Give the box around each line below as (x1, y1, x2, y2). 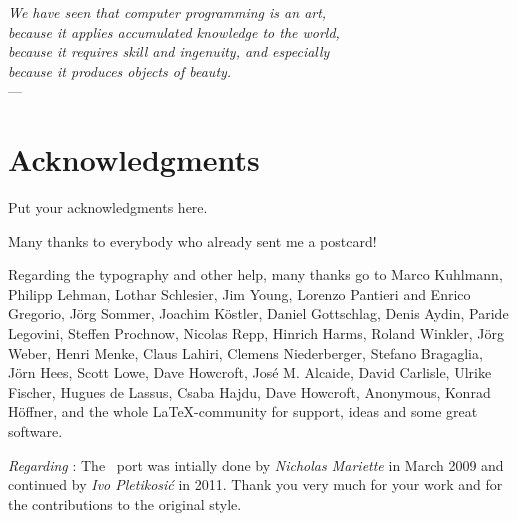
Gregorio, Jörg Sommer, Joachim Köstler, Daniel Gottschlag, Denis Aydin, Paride (8, 303, 509, 324)
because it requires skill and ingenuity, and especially (8, 41, 330, 62)
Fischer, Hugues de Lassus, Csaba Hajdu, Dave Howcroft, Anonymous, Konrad (8, 381, 491, 402)
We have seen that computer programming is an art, (8, 2, 327, 22)
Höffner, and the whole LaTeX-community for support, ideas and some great (8, 401, 478, 422)
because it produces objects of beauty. (8, 60, 232, 81)
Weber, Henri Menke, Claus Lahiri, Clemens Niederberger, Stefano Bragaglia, (8, 342, 483, 363)
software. (8, 421, 63, 442)
